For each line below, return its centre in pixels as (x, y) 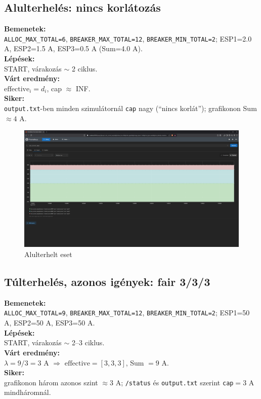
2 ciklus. (85, 68)
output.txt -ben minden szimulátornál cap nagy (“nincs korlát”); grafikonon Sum (130, 108)
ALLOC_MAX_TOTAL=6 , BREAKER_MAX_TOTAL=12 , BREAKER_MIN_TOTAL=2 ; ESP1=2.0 (128, 38)
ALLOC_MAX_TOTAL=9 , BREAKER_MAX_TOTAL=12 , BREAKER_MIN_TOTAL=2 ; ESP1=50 (127, 313)
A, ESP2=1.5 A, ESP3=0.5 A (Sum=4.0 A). (73, 48)
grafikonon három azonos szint (51, 382)
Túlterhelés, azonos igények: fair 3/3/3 (107, 282)
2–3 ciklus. (88, 342)
